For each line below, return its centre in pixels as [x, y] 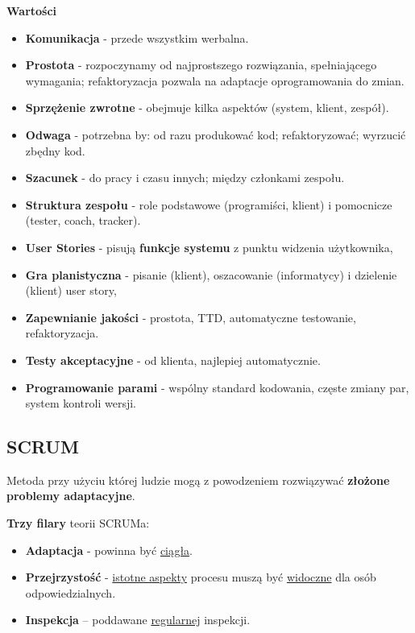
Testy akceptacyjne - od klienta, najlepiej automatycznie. [173, 360]
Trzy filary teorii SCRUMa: [78, 523]
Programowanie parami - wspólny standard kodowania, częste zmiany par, [217, 387]
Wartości [32, 10]
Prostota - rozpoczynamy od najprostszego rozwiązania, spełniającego [201, 65]
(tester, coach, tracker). [83, 220]
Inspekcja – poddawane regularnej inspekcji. [138, 620]
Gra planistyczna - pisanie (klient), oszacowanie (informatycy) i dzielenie [211, 274]
